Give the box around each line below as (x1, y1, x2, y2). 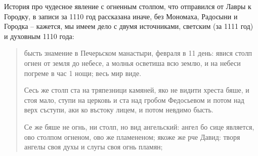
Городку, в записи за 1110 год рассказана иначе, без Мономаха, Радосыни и (4, 11, 238, 21)
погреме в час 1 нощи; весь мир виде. (24, 67, 142, 78)
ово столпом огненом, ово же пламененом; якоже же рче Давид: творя (24, 131, 240, 142)
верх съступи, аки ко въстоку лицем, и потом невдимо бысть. (24, 104, 213, 115)
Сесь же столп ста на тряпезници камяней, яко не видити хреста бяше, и (24, 85, 249, 95)
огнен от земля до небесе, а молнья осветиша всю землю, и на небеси (24, 57, 241, 68)
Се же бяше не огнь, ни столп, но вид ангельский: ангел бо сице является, (24, 121, 254, 132)
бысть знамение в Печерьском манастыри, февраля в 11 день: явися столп (24, 48, 252, 58)
